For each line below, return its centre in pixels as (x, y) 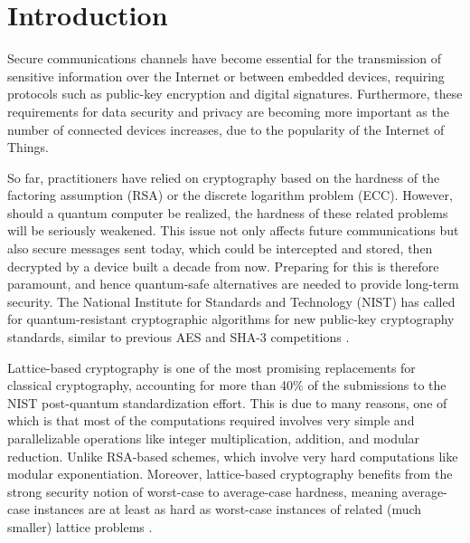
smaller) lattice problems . (80, 526)
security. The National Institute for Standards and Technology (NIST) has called (231, 301)
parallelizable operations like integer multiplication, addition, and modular (214, 438)
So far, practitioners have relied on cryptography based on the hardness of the (224, 177)
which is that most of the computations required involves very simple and (211, 420)
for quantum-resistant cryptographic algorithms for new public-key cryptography (231, 319)
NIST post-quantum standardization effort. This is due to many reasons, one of (227, 402)
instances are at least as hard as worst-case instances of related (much (228, 509)
